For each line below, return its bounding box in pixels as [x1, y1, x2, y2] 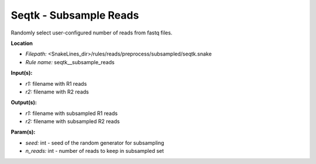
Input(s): [11, 69, 33, 76]
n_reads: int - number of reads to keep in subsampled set [25, 148, 164, 155]
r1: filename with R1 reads [25, 80, 87, 87]
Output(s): [11, 99, 37, 106]
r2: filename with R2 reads [25, 88, 89, 95]
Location [11, 40, 33, 47]
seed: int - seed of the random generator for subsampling [25, 139, 164, 146]
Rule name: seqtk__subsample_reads [25, 58, 115, 65]
